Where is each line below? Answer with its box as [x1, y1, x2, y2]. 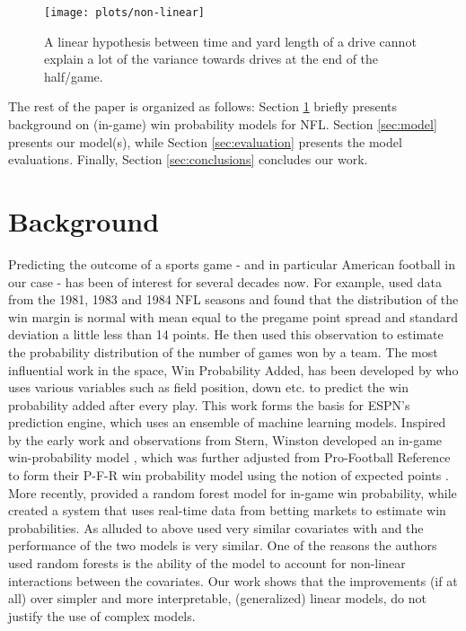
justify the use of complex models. [8, 606, 196, 625]
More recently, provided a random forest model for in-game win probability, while [8, 483, 457, 502]
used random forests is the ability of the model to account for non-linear [8, 554, 406, 573]
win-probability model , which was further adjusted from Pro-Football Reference [8, 448, 451, 467]
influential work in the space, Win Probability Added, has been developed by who [8, 360, 459, 379]
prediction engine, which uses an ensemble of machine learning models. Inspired [8, 413, 446, 432]
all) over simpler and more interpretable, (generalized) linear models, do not [8, 589, 426, 608]
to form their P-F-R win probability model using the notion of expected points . [8, 466, 449, 485]
